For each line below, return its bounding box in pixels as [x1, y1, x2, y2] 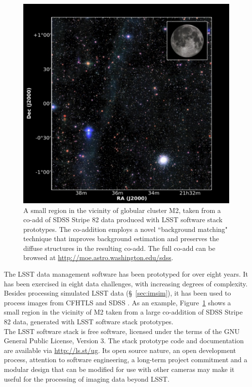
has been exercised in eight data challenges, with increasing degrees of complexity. [4, 278, 248, 288]
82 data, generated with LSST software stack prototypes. [4, 317, 173, 327]
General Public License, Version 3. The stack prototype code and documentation [4, 335, 244, 346]
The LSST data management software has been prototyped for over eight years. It [4, 269, 249, 279]
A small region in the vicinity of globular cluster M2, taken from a [23, 205, 221, 215]
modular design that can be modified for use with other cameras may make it [4, 364, 235, 374]
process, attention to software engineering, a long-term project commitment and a [4, 354, 248, 365]
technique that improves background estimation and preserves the [23, 233, 219, 244]
